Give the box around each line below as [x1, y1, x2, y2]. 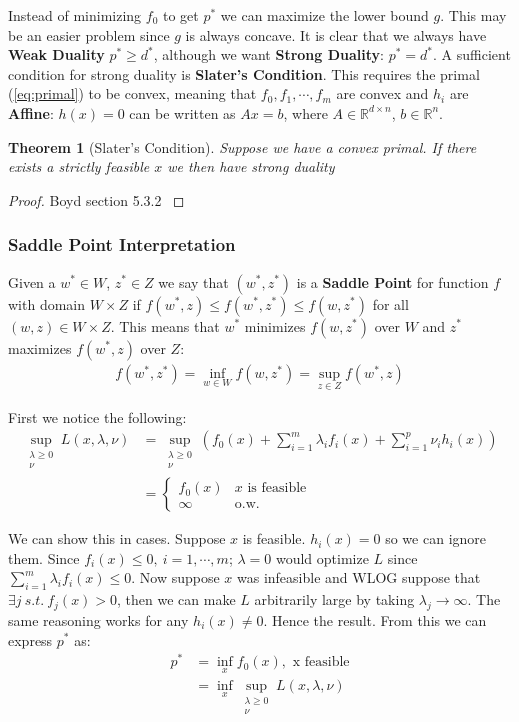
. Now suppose [131, 567, 220, 588]
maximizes [8, 337, 72, 358]
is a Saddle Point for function [296, 271, 489, 292]
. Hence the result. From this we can [263, 609, 487, 630]
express [8, 629, 53, 650]
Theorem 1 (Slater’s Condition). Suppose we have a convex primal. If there [8, 136, 477, 157]
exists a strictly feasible [8, 156, 150, 177]
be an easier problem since [8, 24, 170, 45]
